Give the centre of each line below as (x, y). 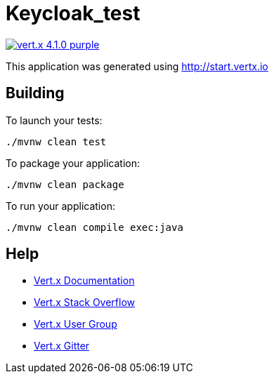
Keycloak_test (73, 13)
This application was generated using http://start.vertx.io (137, 66)
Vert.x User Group (76, 324)
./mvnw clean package (65, 184)
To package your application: (73, 163)
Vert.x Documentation (84, 281)
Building (35, 93)
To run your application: (60, 206)
